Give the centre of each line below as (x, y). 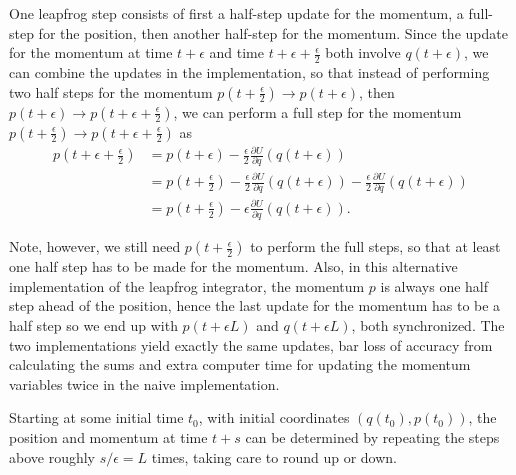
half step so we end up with (93, 324)
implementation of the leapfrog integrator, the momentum (187, 285)
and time (236, 52)
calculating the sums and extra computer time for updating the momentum (240, 364)
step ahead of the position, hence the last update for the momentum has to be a (255, 305)
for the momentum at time (91, 52)
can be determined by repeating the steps (372, 436)
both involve (363, 52)
